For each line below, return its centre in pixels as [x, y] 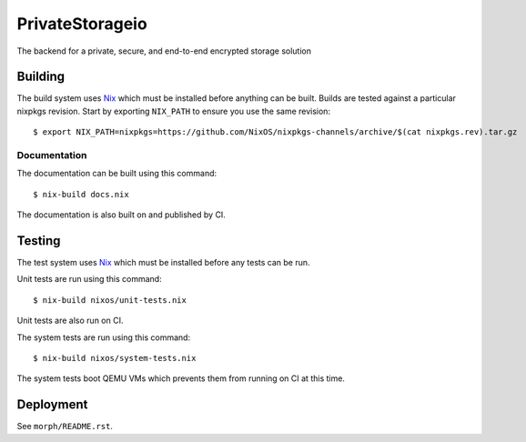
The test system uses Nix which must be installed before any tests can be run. [163, 263]
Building [41, 77]
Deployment [52, 405]
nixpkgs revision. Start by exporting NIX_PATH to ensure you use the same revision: [174, 111]
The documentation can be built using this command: [117, 174]
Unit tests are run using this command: [90, 279]
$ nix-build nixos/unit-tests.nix [110, 300]
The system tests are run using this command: [104, 337]
